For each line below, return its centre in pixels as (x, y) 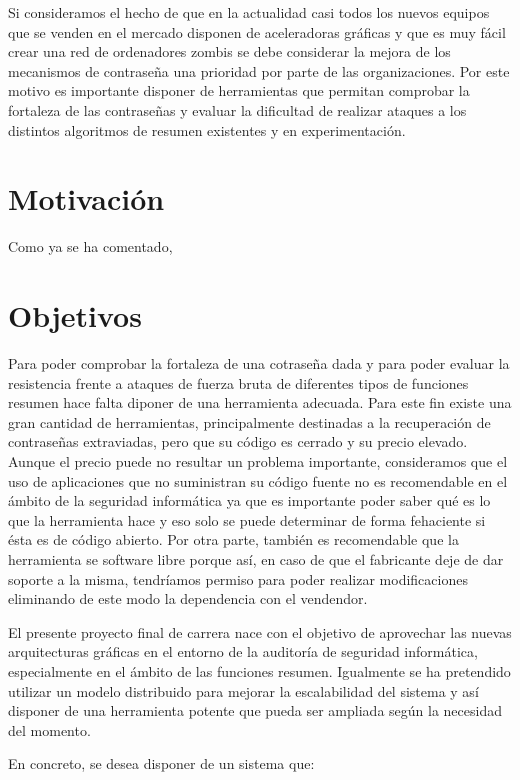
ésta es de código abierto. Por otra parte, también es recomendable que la (233, 539)
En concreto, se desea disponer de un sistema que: (161, 763)
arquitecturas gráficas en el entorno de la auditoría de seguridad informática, (243, 651)
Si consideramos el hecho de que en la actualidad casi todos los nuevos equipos (249, 12)
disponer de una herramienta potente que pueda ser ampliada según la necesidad (255, 710)
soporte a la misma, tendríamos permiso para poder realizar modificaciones (238, 578)
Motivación (86, 198)
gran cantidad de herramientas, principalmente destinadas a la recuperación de (249, 421)
